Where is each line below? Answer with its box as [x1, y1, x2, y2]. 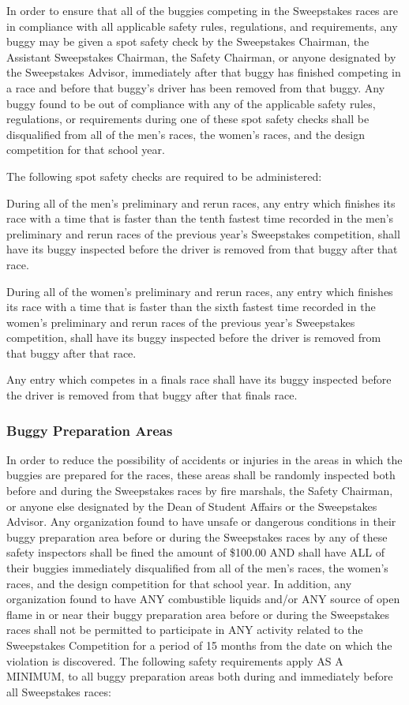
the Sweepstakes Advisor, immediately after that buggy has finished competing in [6, 64, 401, 81]
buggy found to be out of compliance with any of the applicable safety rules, [6, 95, 376, 111]
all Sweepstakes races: [6, 683, 111, 699]
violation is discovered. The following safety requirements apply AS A [6, 652, 343, 669]
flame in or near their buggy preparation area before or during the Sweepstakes [6, 606, 390, 622]
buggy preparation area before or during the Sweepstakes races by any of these [6, 528, 388, 545]
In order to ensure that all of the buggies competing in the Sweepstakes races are [6, 2, 398, 18]
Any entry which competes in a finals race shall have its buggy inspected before [6, 371, 392, 388]
